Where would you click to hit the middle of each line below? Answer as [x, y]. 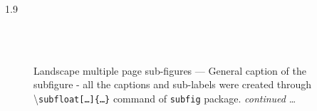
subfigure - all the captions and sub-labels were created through [173, 84]
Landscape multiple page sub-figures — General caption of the [170, 70]
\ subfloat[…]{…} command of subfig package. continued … [165, 98]
